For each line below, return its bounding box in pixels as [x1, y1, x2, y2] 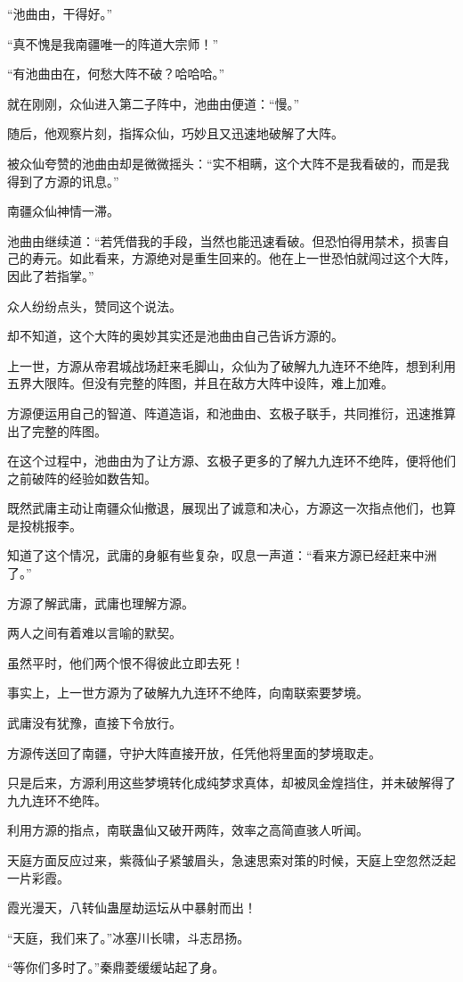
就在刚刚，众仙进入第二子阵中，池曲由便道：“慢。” [7, 94, 300, 112]
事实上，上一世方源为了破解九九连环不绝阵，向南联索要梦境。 [7, 683, 369, 702]
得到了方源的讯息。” [7, 171, 119, 190]
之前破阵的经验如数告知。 [7, 468, 157, 487]
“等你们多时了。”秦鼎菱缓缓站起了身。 [7, 958, 225, 977]
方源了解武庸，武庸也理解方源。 [7, 593, 194, 612]
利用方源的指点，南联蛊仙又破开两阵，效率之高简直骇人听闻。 [7, 821, 369, 839]
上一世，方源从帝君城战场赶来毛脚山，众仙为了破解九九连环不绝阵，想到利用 [7, 356, 456, 375]
